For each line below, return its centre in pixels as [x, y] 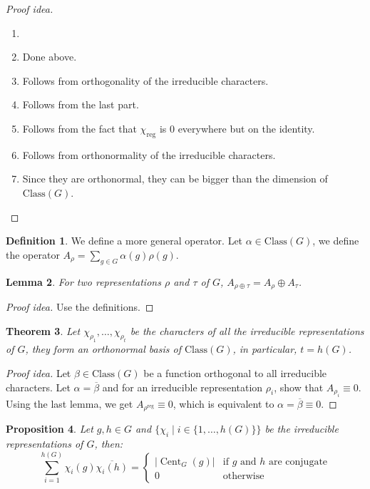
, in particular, [265, 349]
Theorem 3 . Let [43, 330]
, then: [109, 444]
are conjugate [298, 462]
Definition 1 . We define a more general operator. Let [124, 241]
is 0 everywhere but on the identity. [237, 128]
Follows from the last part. [81, 104]
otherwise [243, 476]
